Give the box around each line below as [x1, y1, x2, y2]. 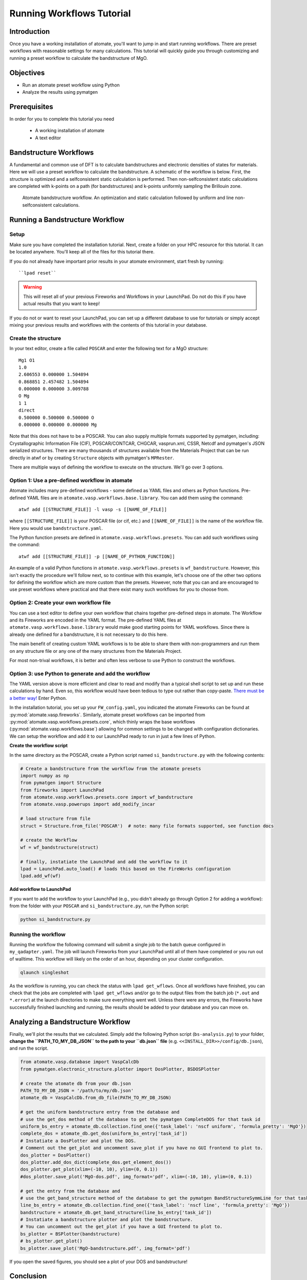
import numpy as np [20, 773, 69, 778]
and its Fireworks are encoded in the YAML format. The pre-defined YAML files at [9, 617, 182, 623]
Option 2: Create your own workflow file [9, 599, 111, 606]
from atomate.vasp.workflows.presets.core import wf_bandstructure [20, 794, 193, 800]
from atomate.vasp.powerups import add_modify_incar [20, 801, 156, 807]
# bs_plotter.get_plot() [20, 1238, 83, 1244]
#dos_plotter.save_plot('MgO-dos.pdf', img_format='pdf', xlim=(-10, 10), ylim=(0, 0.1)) [20, 1174, 253, 1180]
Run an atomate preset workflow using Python [22, 82, 120, 88]
